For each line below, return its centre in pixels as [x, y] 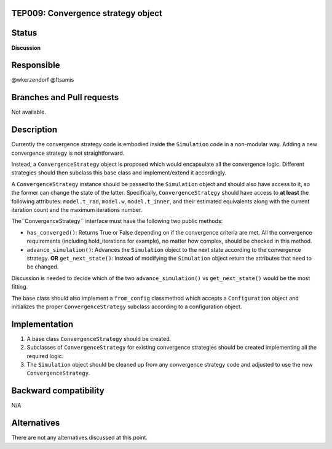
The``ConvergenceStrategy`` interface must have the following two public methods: [117, 221]
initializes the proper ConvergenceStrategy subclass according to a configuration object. [127, 306]
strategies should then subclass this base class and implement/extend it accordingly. [119, 173]
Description [34, 130]
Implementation [42, 324]
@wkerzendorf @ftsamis [43, 80]
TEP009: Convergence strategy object [87, 13]
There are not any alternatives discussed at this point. [79, 438]
